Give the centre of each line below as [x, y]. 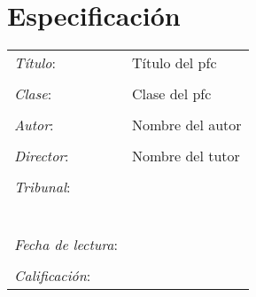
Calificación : [53, 276]
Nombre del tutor [186, 156]
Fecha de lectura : [66, 245]
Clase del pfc [171, 94]
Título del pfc [174, 63]
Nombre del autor [186, 125]
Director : [42, 156]
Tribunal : [43, 187]
